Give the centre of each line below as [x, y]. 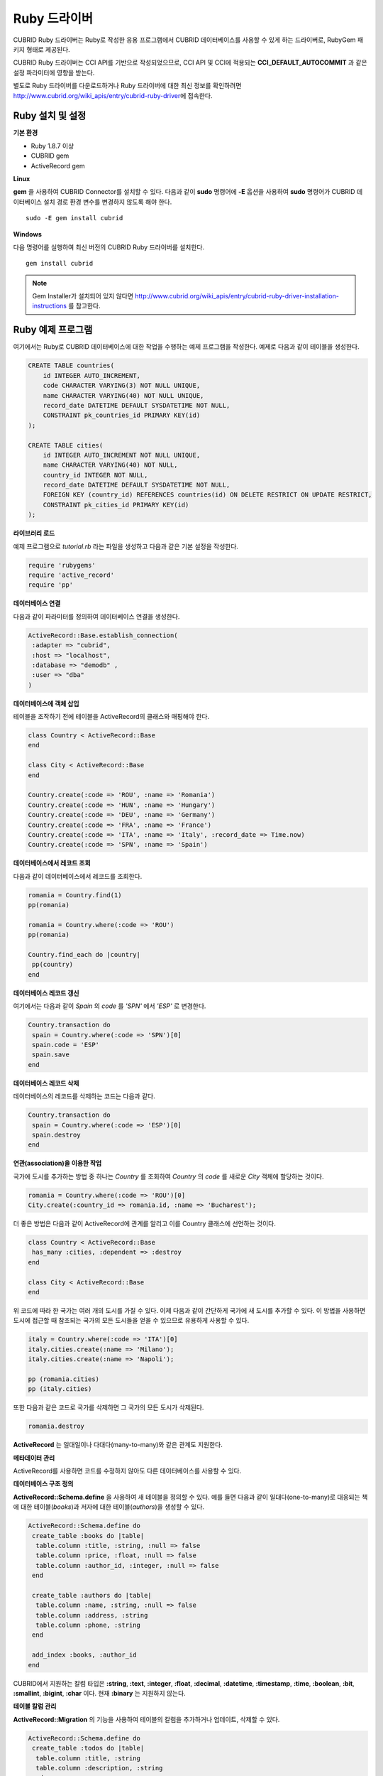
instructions [50, 306]
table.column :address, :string [92, 1615]
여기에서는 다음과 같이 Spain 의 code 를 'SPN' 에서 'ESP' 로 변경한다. [110, 1006]
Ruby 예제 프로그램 [53, 330]
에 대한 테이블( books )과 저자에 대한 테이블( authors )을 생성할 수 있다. [109, 1507]
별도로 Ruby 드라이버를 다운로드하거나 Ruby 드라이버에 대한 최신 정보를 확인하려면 [127, 86]
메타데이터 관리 [34, 1458]
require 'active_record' [71, 575]
